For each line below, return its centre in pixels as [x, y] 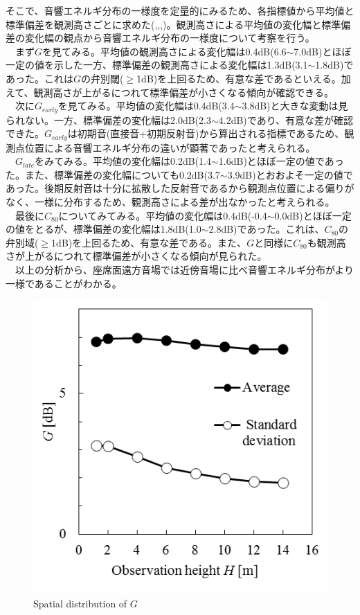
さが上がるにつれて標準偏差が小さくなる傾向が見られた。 [136, 256]
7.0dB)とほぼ [323, 51]
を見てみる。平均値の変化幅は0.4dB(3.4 [146, 106]
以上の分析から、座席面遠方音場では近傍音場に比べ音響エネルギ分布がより [184, 269]
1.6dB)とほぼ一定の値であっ [281, 161]
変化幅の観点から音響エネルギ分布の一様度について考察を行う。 [170, 38]
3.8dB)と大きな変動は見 [295, 106]
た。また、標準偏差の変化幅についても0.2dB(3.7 [113, 174]
